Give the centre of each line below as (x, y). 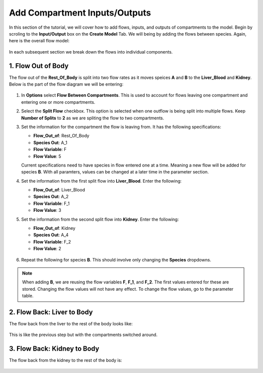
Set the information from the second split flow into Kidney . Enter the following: (100, 219)
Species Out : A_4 (51, 235)
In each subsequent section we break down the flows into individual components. (91, 52)
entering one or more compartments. (58, 102)
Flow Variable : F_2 (52, 242)
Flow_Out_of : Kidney (54, 228)
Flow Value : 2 (47, 249)
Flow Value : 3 (47, 210)
